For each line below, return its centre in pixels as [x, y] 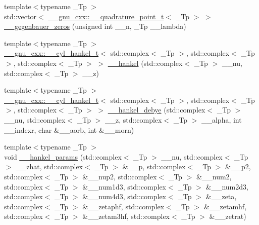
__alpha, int [221, 119]
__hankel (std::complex [145, 63]
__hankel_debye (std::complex [157, 110]
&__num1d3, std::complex [124, 186]
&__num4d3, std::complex [124, 196]
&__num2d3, [227, 186]
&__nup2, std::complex [120, 176]
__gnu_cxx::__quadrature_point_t [106, 16]
